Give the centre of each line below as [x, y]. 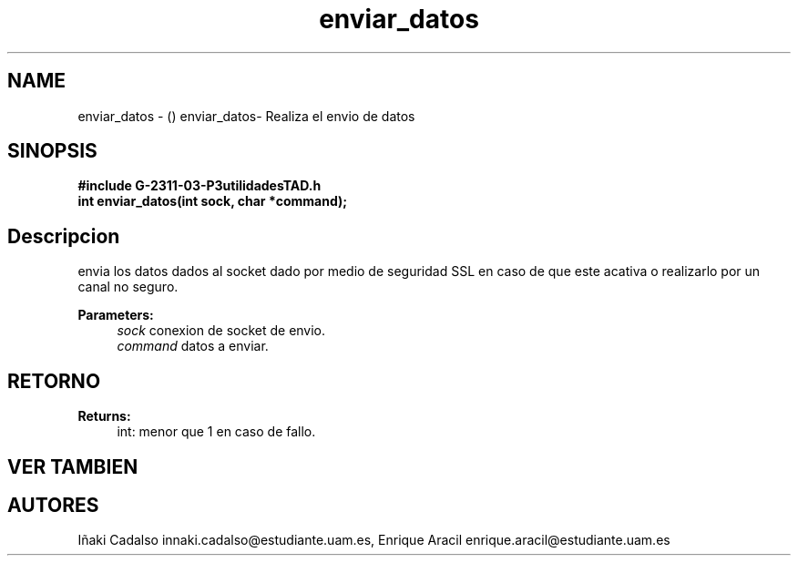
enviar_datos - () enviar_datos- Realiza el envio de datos [246, 116]
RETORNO [54, 381]
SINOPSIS [52, 151]
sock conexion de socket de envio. [221, 331]
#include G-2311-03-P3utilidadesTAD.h [199, 186]
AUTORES [53, 505]
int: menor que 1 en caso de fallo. [216, 432]
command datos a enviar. [193, 346]
